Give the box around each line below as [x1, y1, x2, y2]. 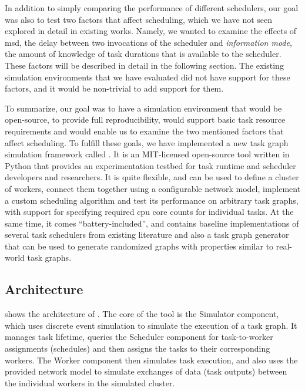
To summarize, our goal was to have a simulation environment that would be [5, 102, 282, 114]
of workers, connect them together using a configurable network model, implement [5, 182, 301, 194]
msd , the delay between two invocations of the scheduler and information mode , [5, 36, 292, 48]
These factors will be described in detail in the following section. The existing [5, 59, 284, 71]
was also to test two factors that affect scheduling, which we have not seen [5, 13, 273, 25]
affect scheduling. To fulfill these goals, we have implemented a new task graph [5, 136, 289, 149]
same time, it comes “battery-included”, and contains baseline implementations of [5, 217, 299, 229]
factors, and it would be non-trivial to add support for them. [5, 82, 224, 95]
